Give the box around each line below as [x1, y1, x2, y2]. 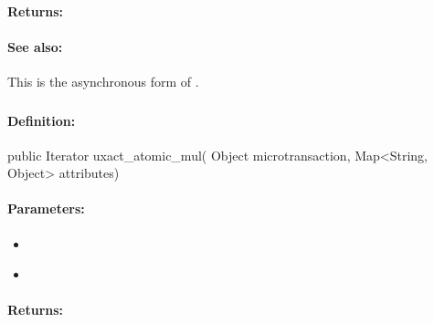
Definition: [7, 110, 76, 130]
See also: [7, 36, 63, 56]
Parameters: [7, 199, 85, 218]
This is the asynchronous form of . [7, 71, 199, 90]
